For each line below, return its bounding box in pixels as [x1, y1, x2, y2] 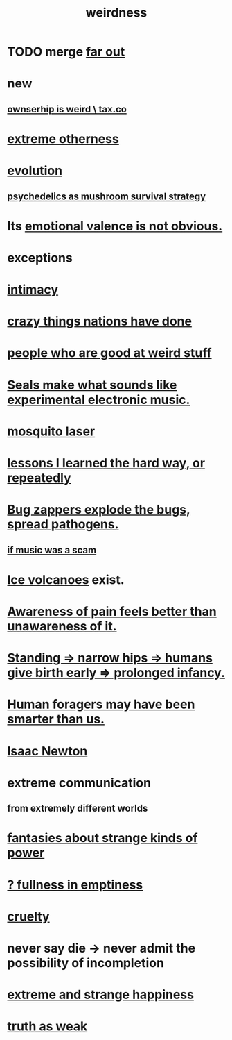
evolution [7, 163, 63, 178]
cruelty [7, 908, 50, 924]
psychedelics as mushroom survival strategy [7, 190, 206, 202]
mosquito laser [7, 423, 96, 439]
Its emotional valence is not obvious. [7, 218, 223, 234]
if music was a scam [7, 544, 97, 556]
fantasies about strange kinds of [7, 830, 198, 846]
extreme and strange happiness [7, 987, 194, 1003]
